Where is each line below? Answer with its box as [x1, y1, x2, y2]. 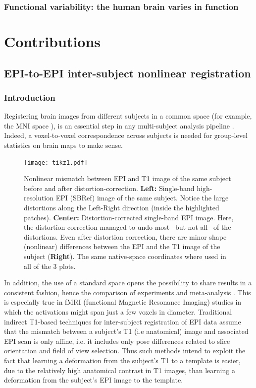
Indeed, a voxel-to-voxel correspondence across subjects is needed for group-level [4, 130, 248, 140]
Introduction [4, 91, 55, 103]
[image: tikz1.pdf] [24, 159, 88, 166]
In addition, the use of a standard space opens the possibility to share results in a [4, 277, 252, 288]
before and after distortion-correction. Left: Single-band [24, 183, 195, 193]
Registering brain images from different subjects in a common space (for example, [4, 111, 252, 121]
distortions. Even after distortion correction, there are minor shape [24, 231, 227, 242]
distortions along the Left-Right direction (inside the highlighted [24, 202, 219, 213]
